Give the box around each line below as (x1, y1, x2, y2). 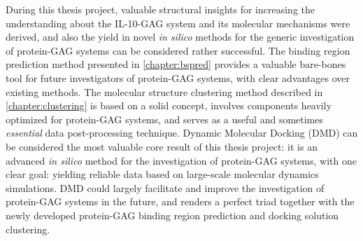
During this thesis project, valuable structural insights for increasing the (6, 2, 315, 16)
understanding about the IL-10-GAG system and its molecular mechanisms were (6, 15, 350, 30)
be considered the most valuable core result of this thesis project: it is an (6, 139, 318, 153)
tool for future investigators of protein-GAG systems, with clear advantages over (6, 70, 350, 85)
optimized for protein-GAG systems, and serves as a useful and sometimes (6, 111, 324, 126)
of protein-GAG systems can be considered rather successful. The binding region (6, 43, 350, 57)
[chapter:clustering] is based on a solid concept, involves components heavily (6, 98, 332, 113)
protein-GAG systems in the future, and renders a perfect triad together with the (6, 194, 355, 209)
